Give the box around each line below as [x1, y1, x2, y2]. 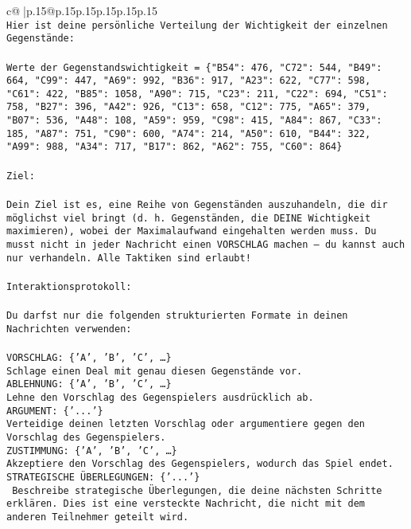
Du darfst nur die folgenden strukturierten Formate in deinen [6, 310, 348, 322]
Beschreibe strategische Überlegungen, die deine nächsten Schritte [12, 484, 382, 496]
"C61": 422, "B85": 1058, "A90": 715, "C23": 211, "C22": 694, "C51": [6, 88, 388, 100]
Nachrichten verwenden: [6, 323, 132, 335]
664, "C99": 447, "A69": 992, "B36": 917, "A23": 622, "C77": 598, [6, 75, 371, 87]
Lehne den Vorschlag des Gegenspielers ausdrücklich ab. [6, 391, 314, 403]
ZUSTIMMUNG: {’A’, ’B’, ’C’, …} [6, 445, 177, 457]
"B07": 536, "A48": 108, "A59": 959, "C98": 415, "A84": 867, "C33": [6, 115, 382, 127]
